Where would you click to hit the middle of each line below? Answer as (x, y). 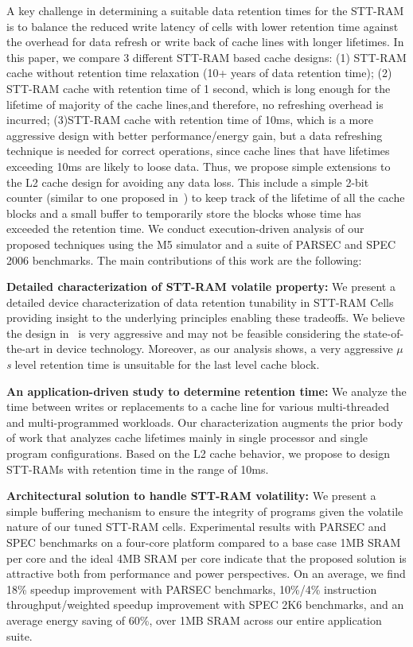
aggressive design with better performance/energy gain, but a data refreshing (195, 135)
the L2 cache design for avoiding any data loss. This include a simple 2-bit (188, 182)
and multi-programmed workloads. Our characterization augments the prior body (205, 422)
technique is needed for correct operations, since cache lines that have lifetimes (198, 151)
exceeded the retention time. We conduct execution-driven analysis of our (185, 229)
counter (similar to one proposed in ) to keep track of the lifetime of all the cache (206, 198)
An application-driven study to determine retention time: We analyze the (206, 391)
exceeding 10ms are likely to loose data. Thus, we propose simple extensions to (199, 166)
